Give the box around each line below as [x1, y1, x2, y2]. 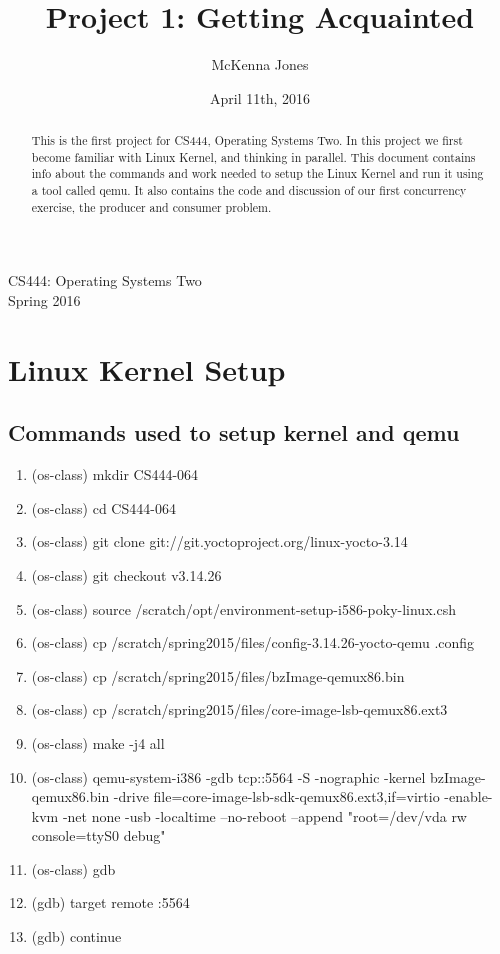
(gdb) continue [31, 926, 122, 947]
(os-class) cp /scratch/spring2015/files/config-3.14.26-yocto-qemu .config [31, 632, 475, 653]
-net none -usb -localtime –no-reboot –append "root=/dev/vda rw [62, 805, 467, 826]
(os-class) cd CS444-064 [31, 497, 176, 518]
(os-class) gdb [31, 858, 116, 879]
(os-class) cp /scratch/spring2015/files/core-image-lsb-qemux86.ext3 [31, 699, 448, 720]
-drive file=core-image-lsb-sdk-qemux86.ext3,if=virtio [113, 786, 440, 807]
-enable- [444, 786, 493, 807]
